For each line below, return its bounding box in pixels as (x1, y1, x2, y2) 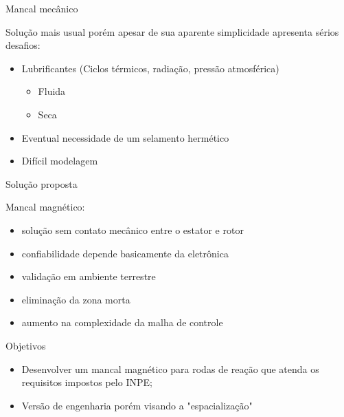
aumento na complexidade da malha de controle (21, 315, 223, 330)
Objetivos (5, 338, 46, 352)
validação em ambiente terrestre (21, 269, 156, 284)
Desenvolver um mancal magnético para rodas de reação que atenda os (21, 361, 319, 376)
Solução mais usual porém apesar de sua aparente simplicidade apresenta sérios (5, 24, 339, 39)
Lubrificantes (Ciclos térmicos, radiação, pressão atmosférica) (21, 61, 279, 75)
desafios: (5, 38, 41, 52)
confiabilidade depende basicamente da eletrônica (21, 246, 229, 260)
